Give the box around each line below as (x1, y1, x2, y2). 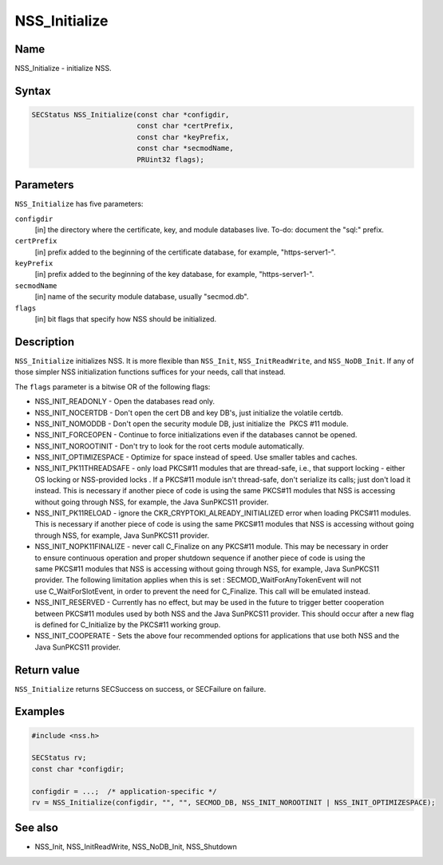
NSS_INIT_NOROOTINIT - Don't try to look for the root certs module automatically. (34, 441, 305, 451)
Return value (14, 663, 80, 677)
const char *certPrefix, (136, 121, 235, 131)
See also (14, 821, 59, 835)
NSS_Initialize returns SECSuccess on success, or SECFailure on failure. (14, 684, 267, 693)
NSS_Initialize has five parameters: (14, 199, 144, 209)
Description (14, 335, 75, 349)
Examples (14, 705, 65, 718)
